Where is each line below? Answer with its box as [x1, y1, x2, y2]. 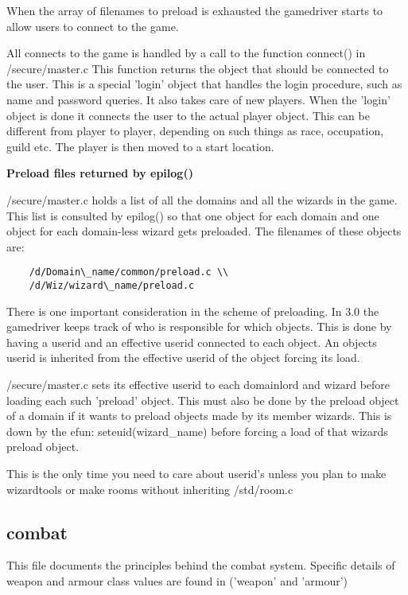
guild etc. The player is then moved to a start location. [6, 138, 274, 154]
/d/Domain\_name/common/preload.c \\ [29, 266, 229, 278]
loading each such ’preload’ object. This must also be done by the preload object [6, 391, 399, 408]
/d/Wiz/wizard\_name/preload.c [29, 279, 195, 291]
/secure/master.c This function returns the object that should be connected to [6, 60, 389, 76]
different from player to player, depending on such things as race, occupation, [6, 122, 384, 139]
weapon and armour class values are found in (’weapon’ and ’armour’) [6, 572, 348, 589]
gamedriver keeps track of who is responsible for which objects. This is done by [6, 318, 392, 335]
